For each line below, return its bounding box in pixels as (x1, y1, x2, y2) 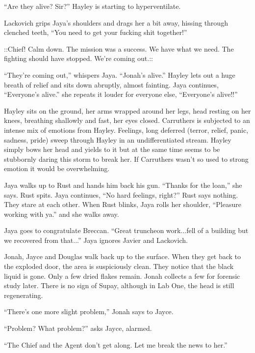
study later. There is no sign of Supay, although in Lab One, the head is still (4, 280, 234, 291)
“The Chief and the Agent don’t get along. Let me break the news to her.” (4, 339, 228, 350)
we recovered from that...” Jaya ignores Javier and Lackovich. (4, 235, 188, 245)
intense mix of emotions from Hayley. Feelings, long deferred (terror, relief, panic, (4, 124, 249, 135)
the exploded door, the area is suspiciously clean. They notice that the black (4, 261, 234, 271)
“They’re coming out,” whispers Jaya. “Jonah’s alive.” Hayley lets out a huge (4, 69, 235, 80)
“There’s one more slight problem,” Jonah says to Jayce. (4, 306, 174, 317)
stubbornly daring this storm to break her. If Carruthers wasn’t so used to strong (4, 153, 249, 164)
